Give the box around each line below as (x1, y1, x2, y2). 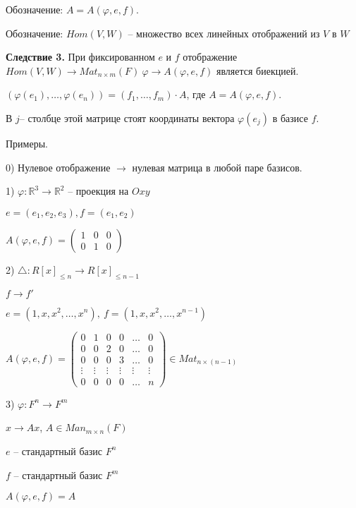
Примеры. (6, 135, 48, 150)
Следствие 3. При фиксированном (6, 49, 155, 64)
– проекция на (68, 183, 129, 198)
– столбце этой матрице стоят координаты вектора (19, 110, 235, 125)
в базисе (272, 110, 308, 125)
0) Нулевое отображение (6, 159, 111, 174)
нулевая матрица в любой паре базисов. (132, 159, 302, 174)
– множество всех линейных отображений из (128, 25, 320, 40)
